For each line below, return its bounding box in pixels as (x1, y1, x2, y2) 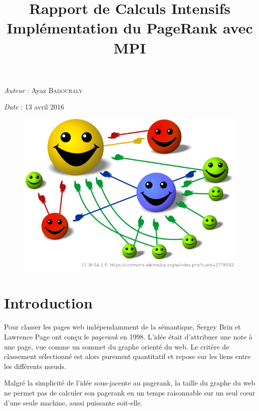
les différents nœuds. (4, 360, 66, 371)
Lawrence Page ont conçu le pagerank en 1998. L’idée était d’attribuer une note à (4, 331, 253, 341)
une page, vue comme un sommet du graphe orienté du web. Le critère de (4, 341, 230, 351)
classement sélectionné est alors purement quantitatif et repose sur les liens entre (4, 351, 251, 361)
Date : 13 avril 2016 (4, 101, 64, 112)
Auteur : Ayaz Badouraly (4, 84, 83, 95)
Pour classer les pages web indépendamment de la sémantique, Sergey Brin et (4, 321, 241, 332)
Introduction (4, 292, 93, 313)
